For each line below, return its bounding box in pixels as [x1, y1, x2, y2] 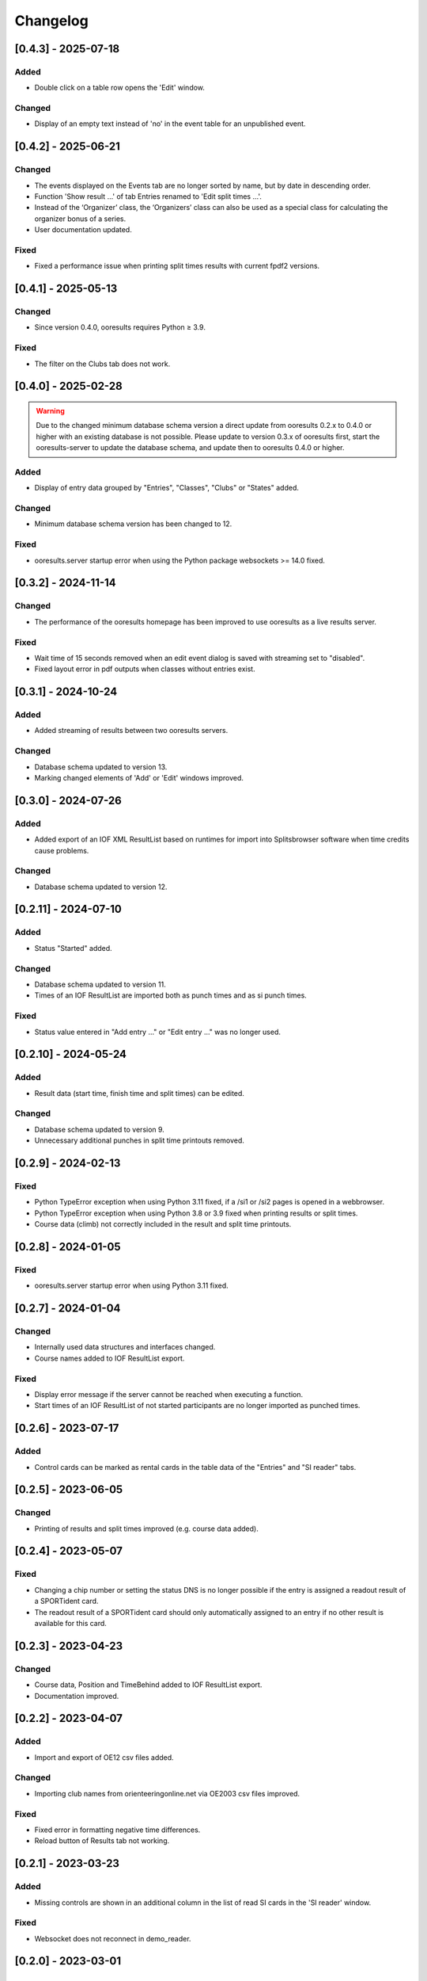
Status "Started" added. [34, 943, 112, 952]
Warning [36, 407, 65, 416]
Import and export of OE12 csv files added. [34, 1752, 174, 1762]
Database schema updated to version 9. [34, 1124, 165, 1134]
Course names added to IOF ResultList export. [34, 1353, 185, 1363]
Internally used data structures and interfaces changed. [34, 1342, 216, 1352]
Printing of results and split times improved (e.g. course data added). [34, 1524, 259, 1533]
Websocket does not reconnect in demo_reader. [34, 1933, 191, 1943]
